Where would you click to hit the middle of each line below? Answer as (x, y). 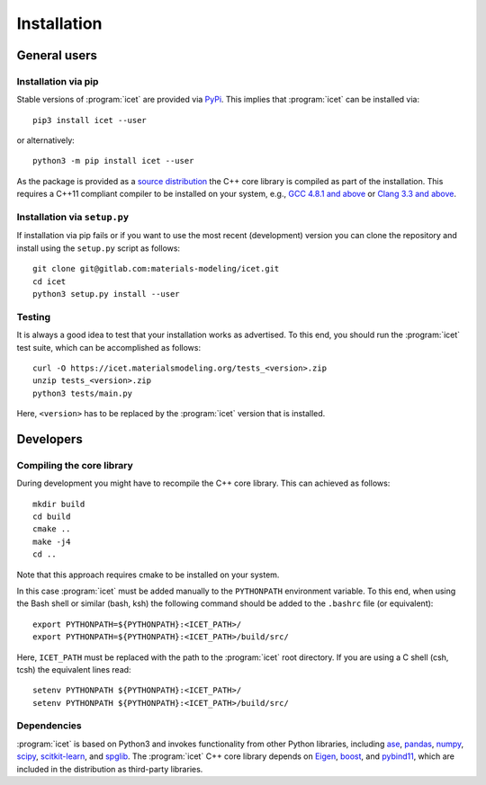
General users (57, 55)
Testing (34, 317)
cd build (52, 517)
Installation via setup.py (73, 218)
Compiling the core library (75, 465)
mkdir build (59, 504)
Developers (49, 439)
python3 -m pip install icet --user (113, 161)
